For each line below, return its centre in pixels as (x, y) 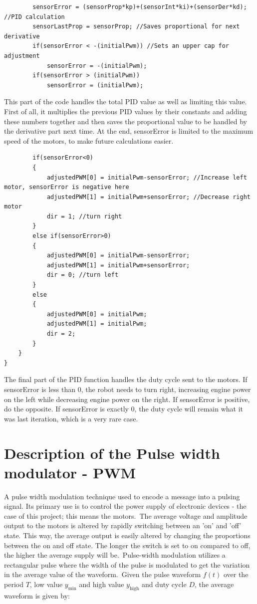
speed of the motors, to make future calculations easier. (89, 140)
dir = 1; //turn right (84, 216)
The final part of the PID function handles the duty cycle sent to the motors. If (126, 379)
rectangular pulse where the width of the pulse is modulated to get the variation (127, 564)
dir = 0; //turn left (83, 275)
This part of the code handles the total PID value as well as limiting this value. (126, 101)
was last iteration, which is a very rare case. (71, 418)
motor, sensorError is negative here (67, 187)
